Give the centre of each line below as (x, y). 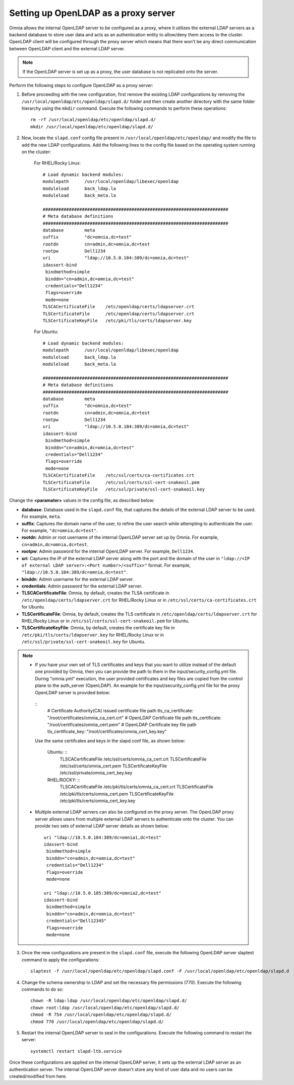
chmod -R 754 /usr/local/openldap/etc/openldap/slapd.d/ (101, 1015)
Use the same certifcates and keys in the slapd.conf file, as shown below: (110, 741)
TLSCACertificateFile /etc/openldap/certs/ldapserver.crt (118, 307)
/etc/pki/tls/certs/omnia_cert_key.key (98, 801)
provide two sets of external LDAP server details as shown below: (102, 826)
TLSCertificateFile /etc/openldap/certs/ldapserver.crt (118, 314)
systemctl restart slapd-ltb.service (76, 1051)
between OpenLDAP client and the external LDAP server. (67, 48)
